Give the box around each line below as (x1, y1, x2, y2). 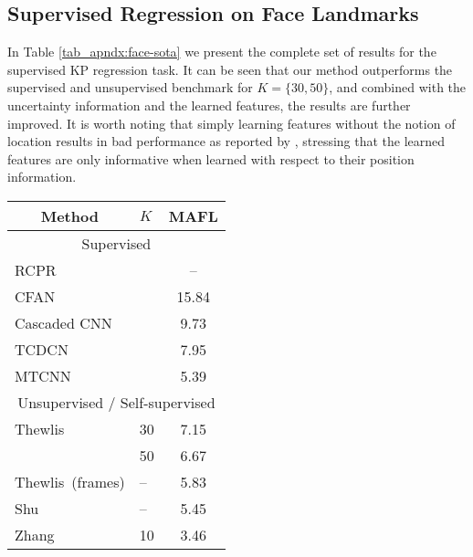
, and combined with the (329, 78, 467, 97)
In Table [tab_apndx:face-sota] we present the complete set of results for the (7, 42, 436, 61)
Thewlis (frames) (15, 470, 125, 492)
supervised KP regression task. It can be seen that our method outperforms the (7, 59, 453, 79)
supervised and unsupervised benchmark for (7, 78, 253, 97)
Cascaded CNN (15, 311, 112, 333)
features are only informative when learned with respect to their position (7, 149, 415, 168)
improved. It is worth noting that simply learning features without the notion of (7, 113, 456, 132)
